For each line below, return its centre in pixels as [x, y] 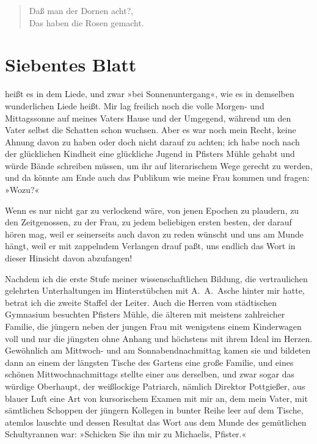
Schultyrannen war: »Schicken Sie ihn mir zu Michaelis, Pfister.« [126, 434]
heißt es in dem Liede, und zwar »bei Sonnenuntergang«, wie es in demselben [150, 94]
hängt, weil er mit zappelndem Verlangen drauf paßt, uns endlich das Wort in [150, 246]
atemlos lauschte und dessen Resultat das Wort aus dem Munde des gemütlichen [156, 422]
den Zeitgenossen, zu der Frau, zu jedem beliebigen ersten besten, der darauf [148, 222]
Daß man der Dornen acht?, [81, 10]
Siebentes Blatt [71, 64]
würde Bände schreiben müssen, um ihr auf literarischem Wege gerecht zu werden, [159, 165]
